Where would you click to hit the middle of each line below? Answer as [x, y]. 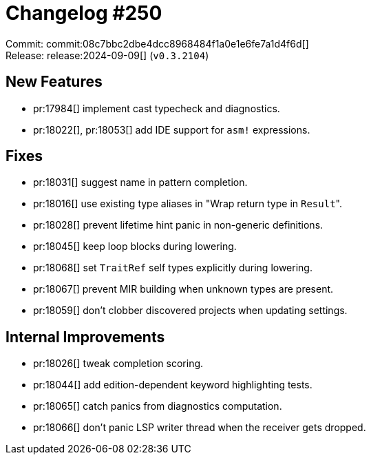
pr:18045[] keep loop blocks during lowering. [135, 247]
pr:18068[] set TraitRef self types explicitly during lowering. [173, 268]
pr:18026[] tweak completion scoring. [118, 364]
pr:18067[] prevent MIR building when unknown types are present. [183, 289]
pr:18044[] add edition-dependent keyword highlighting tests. [173, 385]
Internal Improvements [85, 337]
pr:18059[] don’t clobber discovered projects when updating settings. [190, 311]
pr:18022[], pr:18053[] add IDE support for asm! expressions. [172, 129]
